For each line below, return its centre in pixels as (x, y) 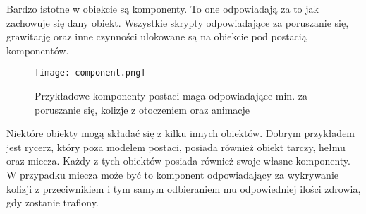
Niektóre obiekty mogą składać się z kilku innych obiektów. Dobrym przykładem (181, 133)
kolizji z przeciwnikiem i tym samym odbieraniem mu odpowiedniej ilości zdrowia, (184, 188)
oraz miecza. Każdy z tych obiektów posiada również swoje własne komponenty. (178, 161)
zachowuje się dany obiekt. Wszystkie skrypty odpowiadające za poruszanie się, (178, 22)
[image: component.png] (90, 73)
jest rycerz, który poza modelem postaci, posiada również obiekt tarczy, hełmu (176, 147)
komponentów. (38, 50)
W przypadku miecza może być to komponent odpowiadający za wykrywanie (173, 174)
